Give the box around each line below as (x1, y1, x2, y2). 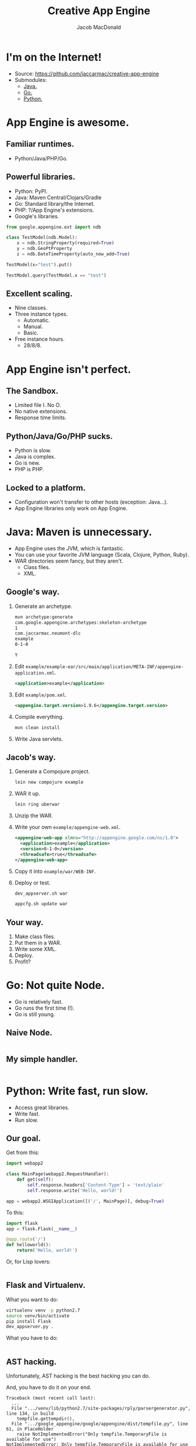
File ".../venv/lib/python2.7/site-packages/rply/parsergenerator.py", (11, 1405, 191, 1412)
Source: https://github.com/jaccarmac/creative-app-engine (14, 70, 160, 77)
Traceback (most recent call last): (6, 1395, 96, 1401)
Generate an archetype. (14, 603, 72, 610)
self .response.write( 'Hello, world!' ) (27, 1187, 122, 1194)
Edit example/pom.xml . (14, 691, 67, 698)
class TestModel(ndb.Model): (6, 235, 78, 241)
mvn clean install (14, 724, 60, 731)
